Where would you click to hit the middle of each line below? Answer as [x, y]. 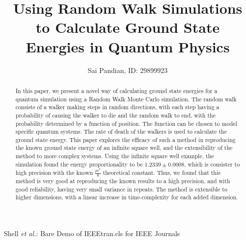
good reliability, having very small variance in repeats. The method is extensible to [121, 189]
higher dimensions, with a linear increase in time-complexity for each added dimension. [127, 197]
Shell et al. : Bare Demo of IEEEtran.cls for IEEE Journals [92, 233]
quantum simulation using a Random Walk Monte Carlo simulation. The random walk [126, 99]
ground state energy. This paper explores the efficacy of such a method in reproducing [125, 139]
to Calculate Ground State [128, 27]
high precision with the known [54, 173]
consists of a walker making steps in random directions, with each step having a [117, 107]
